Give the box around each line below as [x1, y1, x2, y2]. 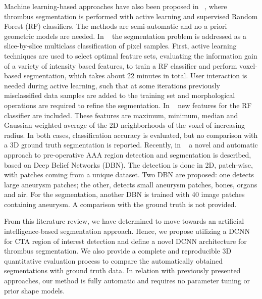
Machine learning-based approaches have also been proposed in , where [4, 1, 227, 11]
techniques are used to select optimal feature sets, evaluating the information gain [4, 50, 257, 61]
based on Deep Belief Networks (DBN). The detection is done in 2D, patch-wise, [4, 159, 253, 170]
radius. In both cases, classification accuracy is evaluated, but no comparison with [4, 129, 258, 140]
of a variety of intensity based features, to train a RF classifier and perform [4, 60, 237, 71]
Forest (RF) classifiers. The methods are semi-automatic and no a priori [4, 21, 227, 31]
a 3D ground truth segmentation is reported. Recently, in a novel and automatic [4, 139, 258, 150]
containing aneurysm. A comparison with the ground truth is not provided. [4, 198, 237, 209]
